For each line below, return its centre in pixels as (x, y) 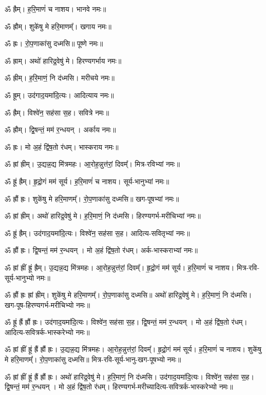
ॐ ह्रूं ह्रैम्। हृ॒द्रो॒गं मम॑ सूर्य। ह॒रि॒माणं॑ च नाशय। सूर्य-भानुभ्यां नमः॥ (87, 181)
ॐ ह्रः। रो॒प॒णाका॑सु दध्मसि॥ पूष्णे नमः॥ (54, 43)
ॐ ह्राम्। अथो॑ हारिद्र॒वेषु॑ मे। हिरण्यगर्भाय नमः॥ (63, 60)
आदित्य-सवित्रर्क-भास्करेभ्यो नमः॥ (47, 332)
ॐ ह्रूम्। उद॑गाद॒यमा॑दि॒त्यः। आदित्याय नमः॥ (59, 95)
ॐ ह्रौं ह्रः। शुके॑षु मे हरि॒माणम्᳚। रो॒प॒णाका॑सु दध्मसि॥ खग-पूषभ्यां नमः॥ (92, 198)
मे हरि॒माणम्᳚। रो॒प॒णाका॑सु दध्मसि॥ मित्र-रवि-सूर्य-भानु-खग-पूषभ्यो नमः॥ (93, 359)
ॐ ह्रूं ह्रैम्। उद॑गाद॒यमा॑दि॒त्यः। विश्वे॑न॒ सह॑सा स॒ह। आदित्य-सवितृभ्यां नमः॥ (97, 233)
